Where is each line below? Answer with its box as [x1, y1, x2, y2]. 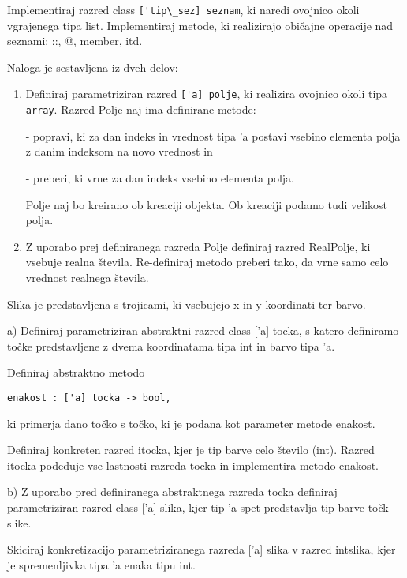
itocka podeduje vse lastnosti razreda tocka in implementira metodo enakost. [7, 456, 379, 473]
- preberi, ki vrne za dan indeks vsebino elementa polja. [25, 169, 294, 186]
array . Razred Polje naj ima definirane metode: [25, 101, 256, 118]
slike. [7, 514, 32, 531]
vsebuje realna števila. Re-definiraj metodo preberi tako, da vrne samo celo [25, 253, 389, 270]
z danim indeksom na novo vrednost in [25, 143, 213, 160]
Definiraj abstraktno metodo [7, 364, 145, 381]
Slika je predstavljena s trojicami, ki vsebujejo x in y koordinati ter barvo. [7, 295, 366, 312]
